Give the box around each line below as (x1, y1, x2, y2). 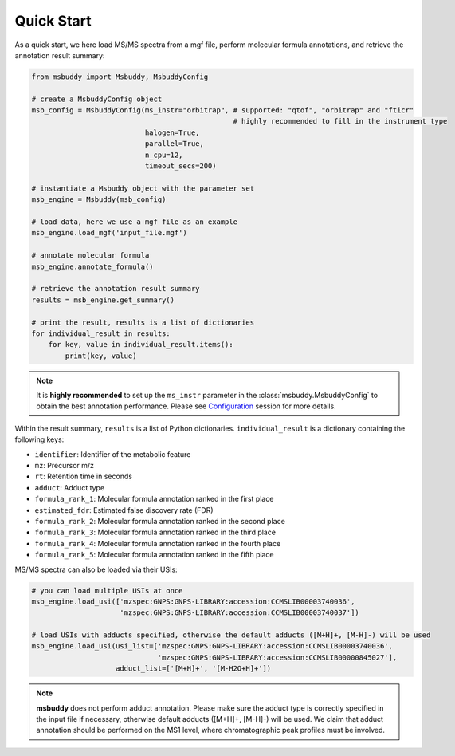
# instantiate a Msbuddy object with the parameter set (31, 183, 255, 193)
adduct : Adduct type (34, 482, 105, 492)
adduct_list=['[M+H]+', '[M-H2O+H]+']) (116, 664, 272, 673)
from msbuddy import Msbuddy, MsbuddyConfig (31, 72, 209, 81)
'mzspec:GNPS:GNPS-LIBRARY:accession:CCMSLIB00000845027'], (157, 652, 398, 662)
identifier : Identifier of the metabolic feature (34, 449, 191, 459)
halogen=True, (144, 128, 200, 137)
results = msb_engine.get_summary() (31, 295, 175, 305)
